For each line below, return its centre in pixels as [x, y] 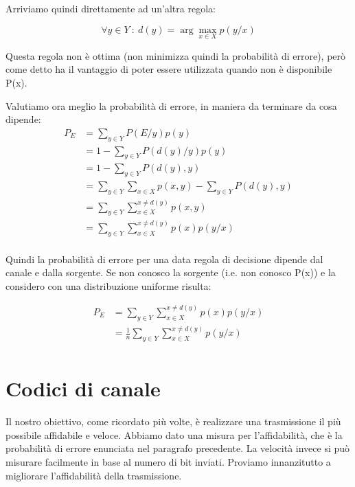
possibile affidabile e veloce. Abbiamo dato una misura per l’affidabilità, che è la [174, 434]
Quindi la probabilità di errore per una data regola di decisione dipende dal [164, 259]
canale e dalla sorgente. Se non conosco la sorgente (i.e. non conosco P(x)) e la [171, 272]
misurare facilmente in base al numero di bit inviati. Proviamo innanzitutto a [168, 461]
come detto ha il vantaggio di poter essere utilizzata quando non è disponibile [169, 69]
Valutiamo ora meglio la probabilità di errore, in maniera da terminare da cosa [171, 105]
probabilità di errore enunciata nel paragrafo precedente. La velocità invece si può [178, 448]
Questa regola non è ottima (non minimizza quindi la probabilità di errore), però [176, 55]
